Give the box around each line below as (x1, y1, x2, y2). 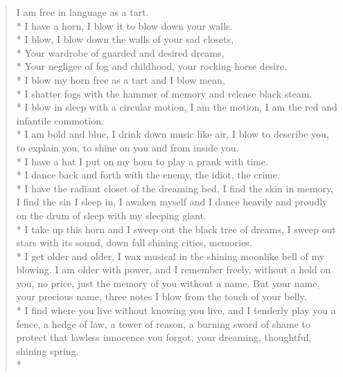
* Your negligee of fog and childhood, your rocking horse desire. (16, 59, 287, 73)
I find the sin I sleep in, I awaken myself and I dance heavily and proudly (16, 194, 328, 209)
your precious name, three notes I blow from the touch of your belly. (16, 289, 307, 304)
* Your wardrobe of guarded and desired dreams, (16, 45, 225, 59)
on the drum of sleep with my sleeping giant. (16, 208, 206, 222)
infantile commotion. (16, 113, 104, 127)
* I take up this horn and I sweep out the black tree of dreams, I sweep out (16, 221, 336, 236)
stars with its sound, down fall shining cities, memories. (16, 235, 252, 250)
